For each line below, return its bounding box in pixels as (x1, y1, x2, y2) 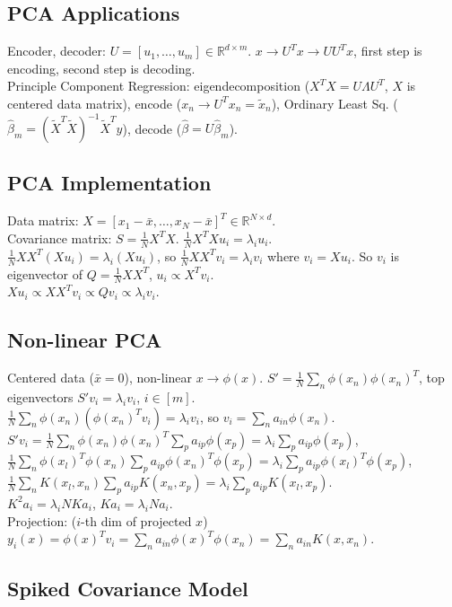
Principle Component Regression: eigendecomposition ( (7, 76, 310, 95)
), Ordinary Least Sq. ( (271, 93, 398, 112)
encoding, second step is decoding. (7, 58, 196, 77)
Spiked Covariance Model (7, 575, 248, 603)
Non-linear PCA (7, 326, 162, 354)
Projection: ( (7, 511, 77, 530)
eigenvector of (7, 264, 83, 283)
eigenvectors (7, 387, 74, 406)
